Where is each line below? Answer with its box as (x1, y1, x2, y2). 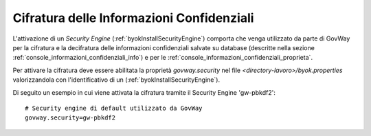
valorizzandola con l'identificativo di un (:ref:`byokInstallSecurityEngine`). (12, 76, 220, 84)
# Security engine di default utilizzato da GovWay (25, 104, 203, 112)
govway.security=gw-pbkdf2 (25, 114, 116, 122)
